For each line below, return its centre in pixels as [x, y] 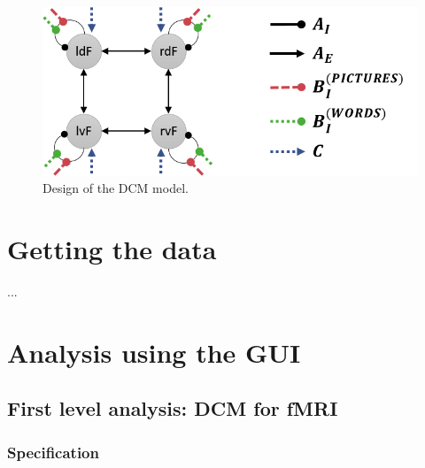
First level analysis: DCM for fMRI [173, 408]
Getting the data [112, 248]
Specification [53, 452]
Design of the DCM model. [116, 188]
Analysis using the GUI [154, 352]
